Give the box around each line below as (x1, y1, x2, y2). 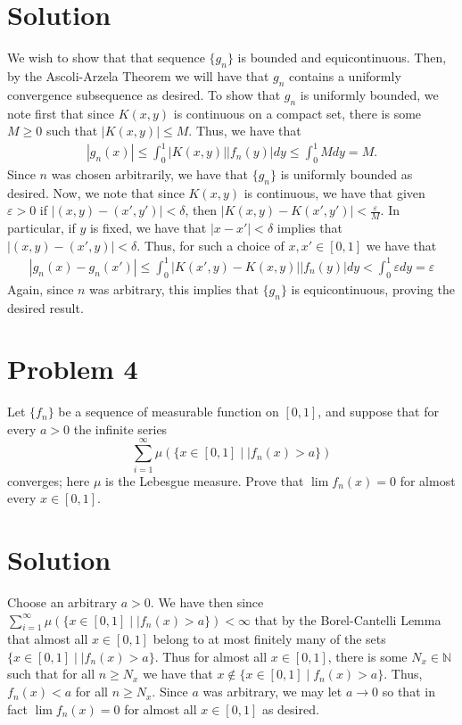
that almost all (7, 630, 88, 648)
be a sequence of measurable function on (58, 402, 279, 421)
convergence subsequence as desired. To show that (7, 85, 281, 103)
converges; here (7, 471, 90, 490)
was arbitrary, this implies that (89, 279, 259, 298)
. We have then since (150, 592, 264, 611)
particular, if (7, 218, 76, 237)
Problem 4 (7, 350, 138, 387)
